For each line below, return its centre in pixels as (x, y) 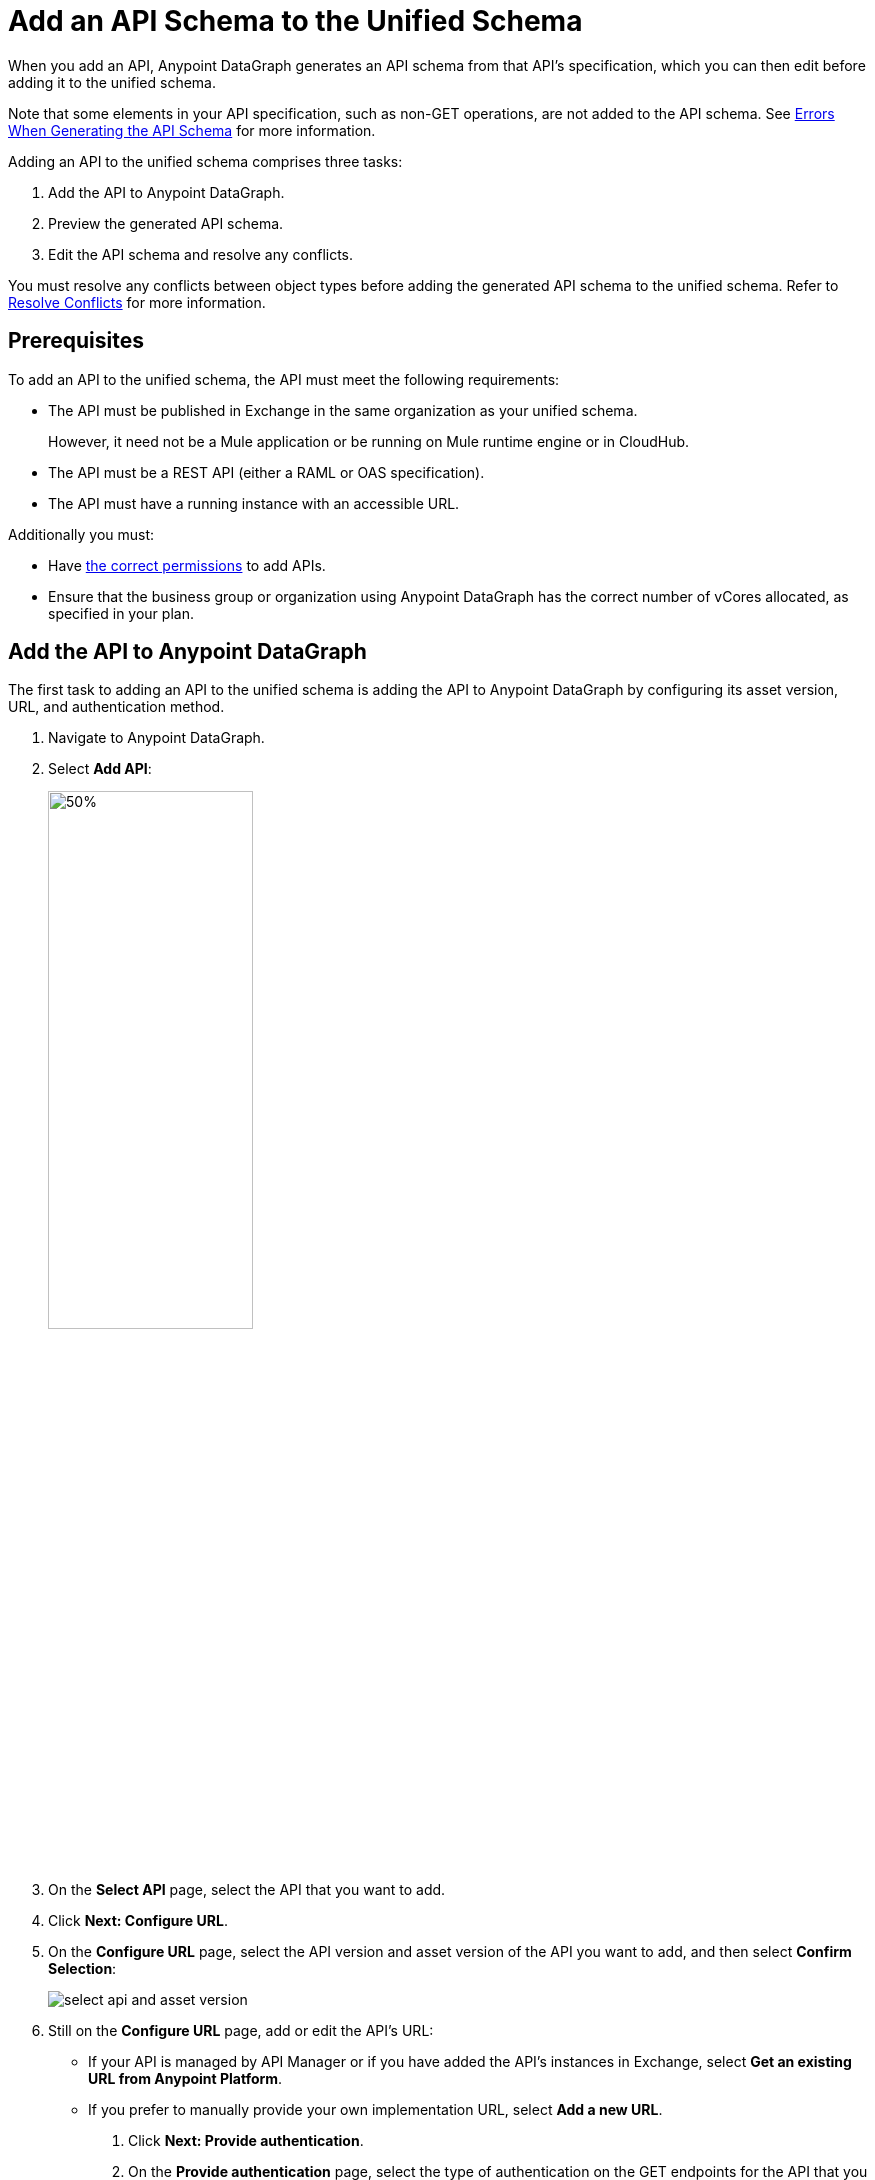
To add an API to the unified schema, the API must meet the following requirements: (284, 379)
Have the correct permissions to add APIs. (187, 565)
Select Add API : (100, 769)
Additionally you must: (81, 534)
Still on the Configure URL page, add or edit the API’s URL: (241, 2031)
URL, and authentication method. (116, 707)
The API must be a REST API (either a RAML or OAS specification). (266, 472)
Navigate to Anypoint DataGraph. (156, 738)
